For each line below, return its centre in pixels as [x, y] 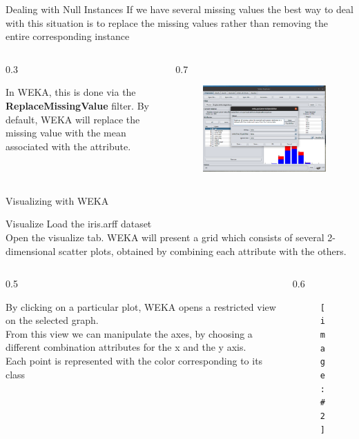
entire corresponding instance [68, 36]
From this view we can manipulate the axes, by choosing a [129, 333]
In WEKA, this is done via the [71, 92]
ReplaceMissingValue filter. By [77, 105]
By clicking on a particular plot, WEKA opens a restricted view [141, 306]
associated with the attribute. [68, 146]
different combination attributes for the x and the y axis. [126, 347]
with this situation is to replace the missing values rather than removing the [167, 22]
